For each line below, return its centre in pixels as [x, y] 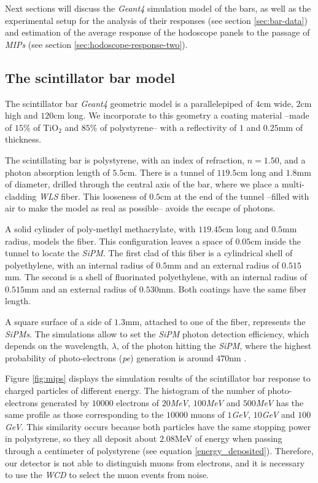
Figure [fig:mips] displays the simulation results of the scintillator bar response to [158, 378]
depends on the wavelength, [57, 346]
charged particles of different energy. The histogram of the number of [135, 391]
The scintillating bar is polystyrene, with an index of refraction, [125, 159]
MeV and [223, 402]
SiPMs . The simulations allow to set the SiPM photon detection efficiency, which [157, 333]
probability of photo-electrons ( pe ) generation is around [109, 357]
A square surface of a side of [58, 322]
